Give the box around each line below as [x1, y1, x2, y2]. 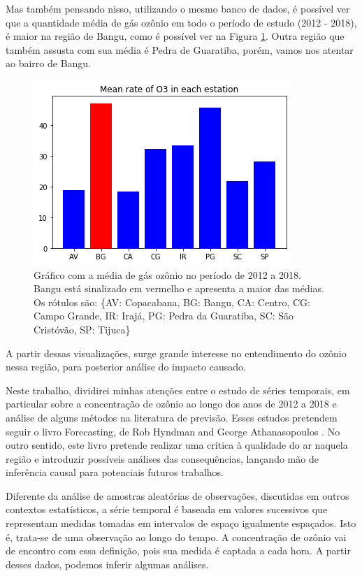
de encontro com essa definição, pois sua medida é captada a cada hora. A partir [6, 543, 351, 558]
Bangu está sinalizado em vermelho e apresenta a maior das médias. [34, 281, 324, 296]
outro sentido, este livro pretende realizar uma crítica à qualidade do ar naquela [6, 438, 348, 452]
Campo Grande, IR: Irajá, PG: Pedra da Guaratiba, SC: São [34, 308, 294, 323]
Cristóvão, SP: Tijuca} [34, 322, 131, 336]
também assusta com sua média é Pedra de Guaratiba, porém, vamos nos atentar [6, 42, 354, 57]
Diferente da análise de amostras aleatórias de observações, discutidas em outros [6, 488, 349, 503]
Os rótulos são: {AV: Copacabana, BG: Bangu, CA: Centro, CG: [34, 294, 311, 309]
